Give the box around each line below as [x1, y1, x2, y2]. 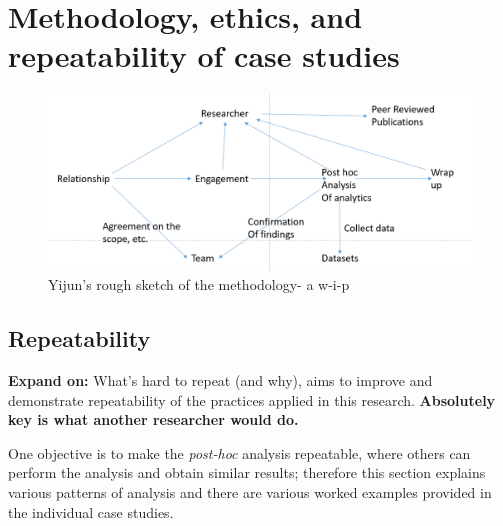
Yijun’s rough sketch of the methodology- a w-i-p [48, 274, 350, 295]
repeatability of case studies [8, 35, 400, 76]
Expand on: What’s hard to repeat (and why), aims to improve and [8, 370, 433, 391]
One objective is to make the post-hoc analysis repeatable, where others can [8, 442, 471, 463]
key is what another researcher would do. [8, 409, 299, 430]
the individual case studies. [8, 501, 174, 522]
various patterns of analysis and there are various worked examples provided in [8, 482, 492, 503]
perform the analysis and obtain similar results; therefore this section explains [8, 462, 486, 483]
